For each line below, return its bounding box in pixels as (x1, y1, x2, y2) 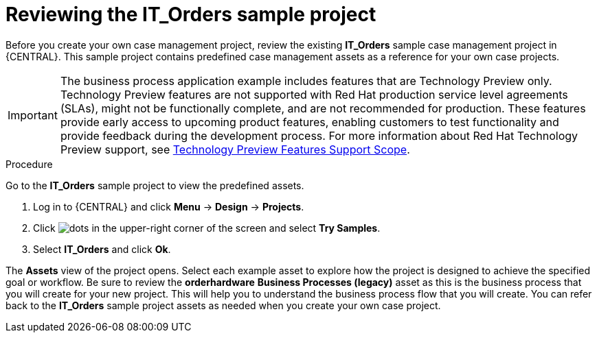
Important (8, 108, 58, 122)
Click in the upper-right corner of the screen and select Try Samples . (33, 221, 381, 234)
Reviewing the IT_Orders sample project (5, 3, 376, 26)
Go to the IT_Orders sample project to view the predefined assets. (5, 179, 304, 191)
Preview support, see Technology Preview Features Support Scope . (60, 142, 410, 156)
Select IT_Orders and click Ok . (33, 243, 171, 255)
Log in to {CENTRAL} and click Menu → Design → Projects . (33, 200, 304, 213)
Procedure (5, 158, 53, 170)
